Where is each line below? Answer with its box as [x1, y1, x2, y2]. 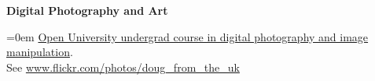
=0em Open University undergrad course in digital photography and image [6, 28, 369, 44]
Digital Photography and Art [6, 2, 168, 18]
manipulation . [6, 44, 73, 60]
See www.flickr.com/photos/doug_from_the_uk [6, 58, 240, 75]
